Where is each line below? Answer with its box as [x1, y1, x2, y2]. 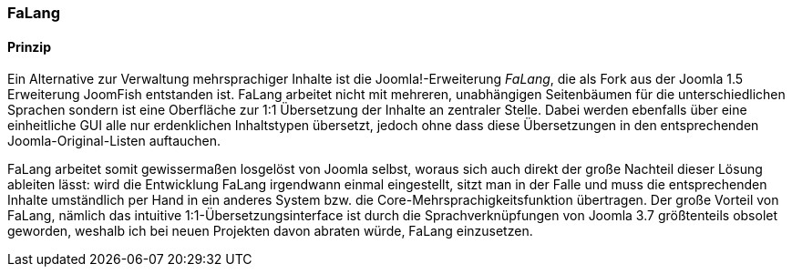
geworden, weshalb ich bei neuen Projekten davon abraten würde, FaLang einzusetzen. [7, 223, 533, 239]
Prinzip [7, 38, 51, 55]
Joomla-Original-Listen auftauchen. [7, 133, 221, 149]
